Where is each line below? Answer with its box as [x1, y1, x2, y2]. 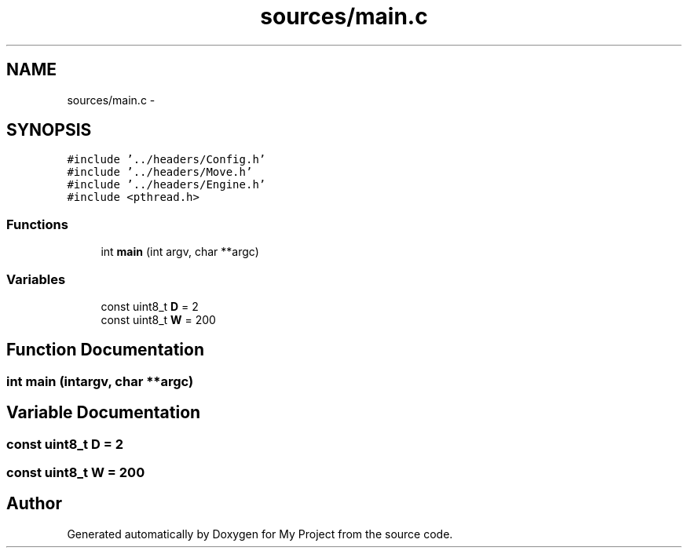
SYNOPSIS [6, 120, 92, 140]
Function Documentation [6, 340, 204, 360]
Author [6, 494, 62, 514]
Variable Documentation [6, 403, 201, 423]
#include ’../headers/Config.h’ [67, 153, 266, 166]
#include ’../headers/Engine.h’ [67, 178, 266, 191]
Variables [6, 271, 66, 287]
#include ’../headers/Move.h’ [67, 166, 253, 179]
